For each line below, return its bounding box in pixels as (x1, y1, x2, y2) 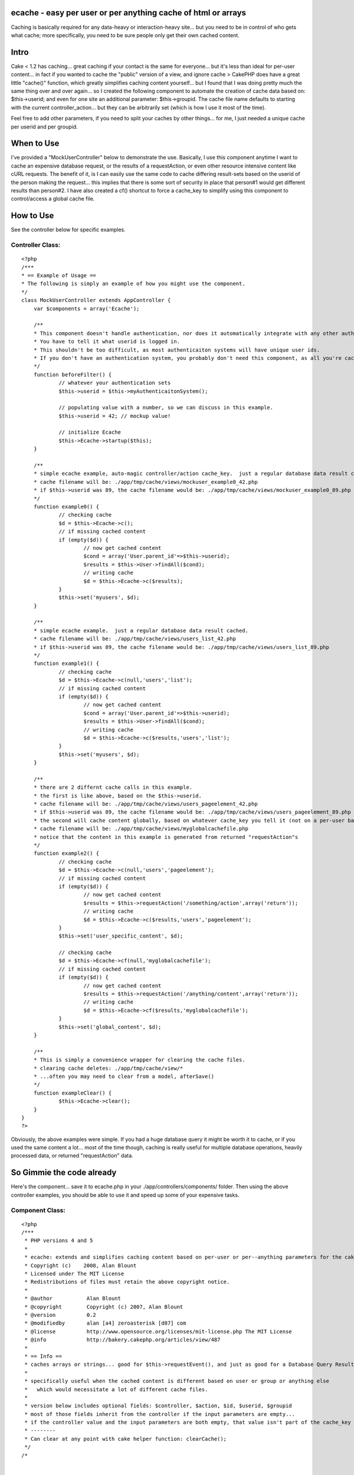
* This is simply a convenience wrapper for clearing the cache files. (33, 1057, 245, 1063)
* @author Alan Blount (24, 1295, 121, 1302)
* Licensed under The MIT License (24, 1270, 124, 1277)
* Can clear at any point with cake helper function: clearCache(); (24, 1435, 227, 1442)
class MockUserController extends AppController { (21, 297, 171, 304)
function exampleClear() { (33, 1089, 112, 1096)
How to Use (11, 211, 54, 221)
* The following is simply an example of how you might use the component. (21, 280, 245, 287)
